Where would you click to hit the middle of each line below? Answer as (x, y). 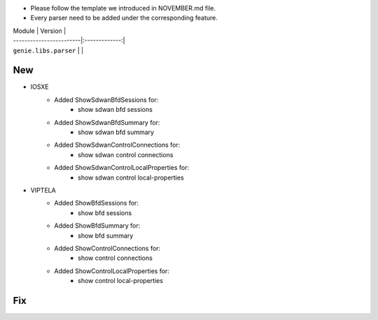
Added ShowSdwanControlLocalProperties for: (121, 168)
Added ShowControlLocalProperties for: (112, 271)
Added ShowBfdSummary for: (97, 226)
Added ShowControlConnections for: (107, 248)
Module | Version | (40, 31)
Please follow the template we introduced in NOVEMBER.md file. (123, 8)
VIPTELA (43, 190)
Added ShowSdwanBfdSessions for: (106, 100)
